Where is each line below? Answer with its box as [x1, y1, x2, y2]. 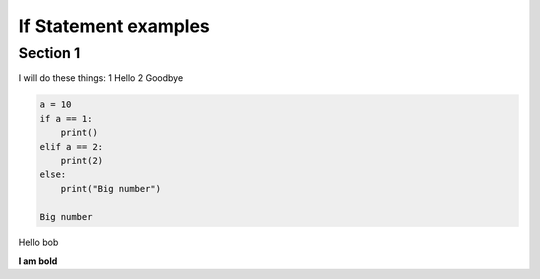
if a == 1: [39, 113, 93, 124]
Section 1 [18, 44, 81, 62]
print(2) [60, 155, 104, 166]
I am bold [18, 255, 58, 267]
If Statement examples [18, 15, 210, 37]
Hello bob [18, 236, 59, 249]
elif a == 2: [39, 141, 104, 152]
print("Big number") [60, 183, 162, 194]
